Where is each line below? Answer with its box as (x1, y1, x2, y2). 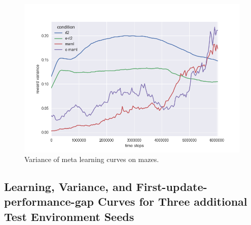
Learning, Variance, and (4, 179, 132, 195)
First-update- (136, 179, 207, 195)
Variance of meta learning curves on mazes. (24, 154, 159, 165)
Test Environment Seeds (4, 208, 134, 224)
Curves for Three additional (97, 194, 247, 209)
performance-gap (4, 194, 94, 209)
